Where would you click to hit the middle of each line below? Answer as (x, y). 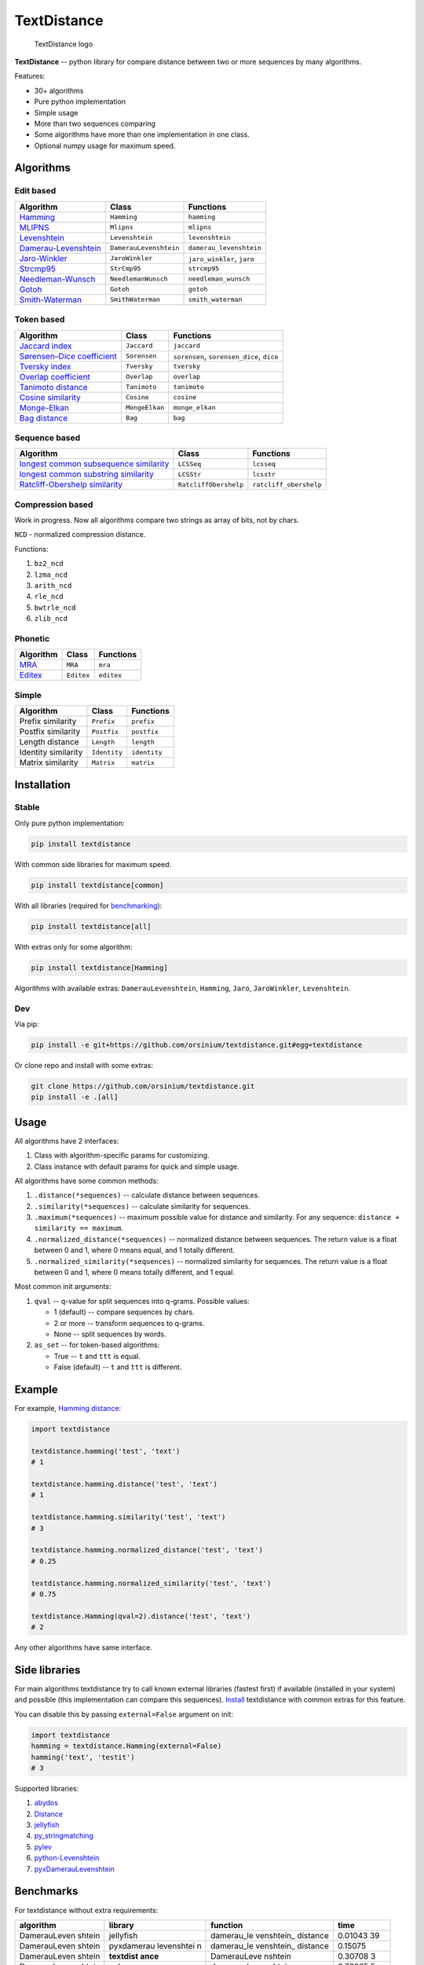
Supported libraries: (47, 1788)
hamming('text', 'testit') (83, 1757)
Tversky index (45, 366)
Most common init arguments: (63, 1287)
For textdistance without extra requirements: (86, 1910)
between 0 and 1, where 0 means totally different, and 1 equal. (135, 1273)
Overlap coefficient (55, 376)
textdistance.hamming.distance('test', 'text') (124, 1484)
